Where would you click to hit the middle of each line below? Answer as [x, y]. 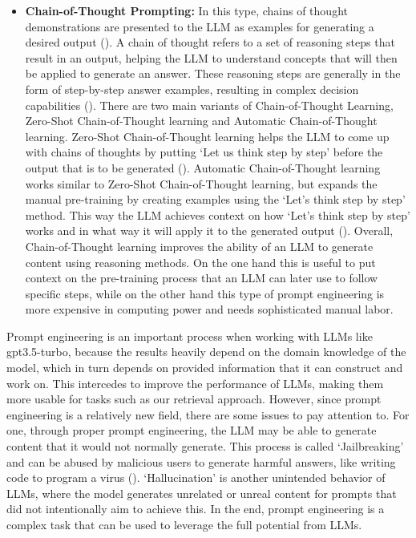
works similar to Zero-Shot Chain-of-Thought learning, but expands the [201, 183]
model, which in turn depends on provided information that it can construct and [205, 368]
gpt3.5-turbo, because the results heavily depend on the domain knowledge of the [206, 352]
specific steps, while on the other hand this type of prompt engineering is [205, 293]
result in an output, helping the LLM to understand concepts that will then [211, 57]
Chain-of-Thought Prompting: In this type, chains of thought [186, 10]
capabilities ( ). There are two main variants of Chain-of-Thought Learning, [209, 105]
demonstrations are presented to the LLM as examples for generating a [200, 26]
